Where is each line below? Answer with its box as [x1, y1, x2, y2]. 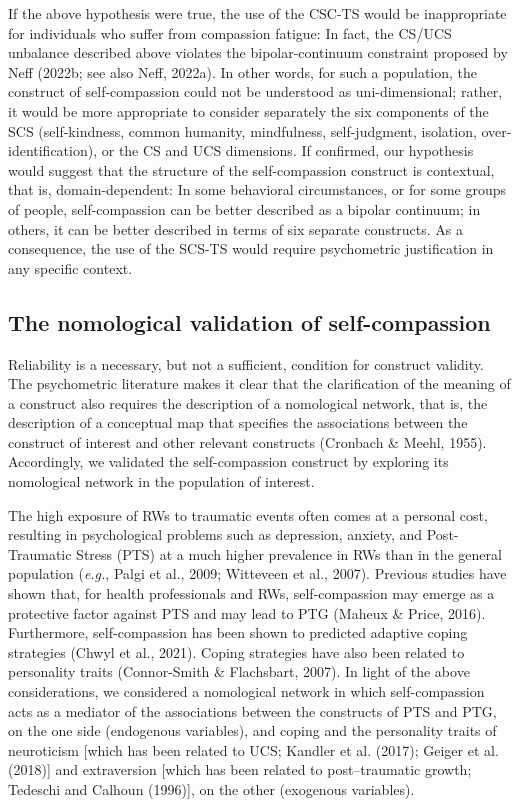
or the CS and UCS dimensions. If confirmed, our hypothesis [101, 140, 474, 161]
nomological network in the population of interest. [8, 471, 315, 492]
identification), [8, 140, 98, 161]
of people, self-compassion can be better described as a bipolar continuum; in [8, 198, 481, 219]
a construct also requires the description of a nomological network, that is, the [8, 392, 488, 413]
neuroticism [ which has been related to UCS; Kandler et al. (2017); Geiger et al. [8, 739, 499, 760]
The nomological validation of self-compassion [8, 306, 491, 337]
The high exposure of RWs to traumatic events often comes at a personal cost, [8, 504, 488, 525]
